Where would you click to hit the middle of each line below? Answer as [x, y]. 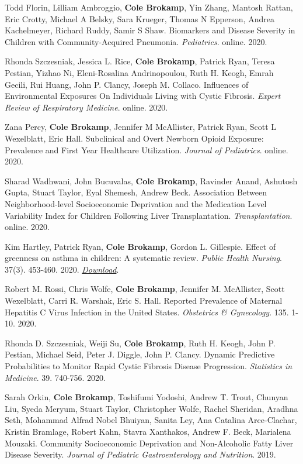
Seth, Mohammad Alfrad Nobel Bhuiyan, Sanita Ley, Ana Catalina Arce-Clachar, [151, 420]
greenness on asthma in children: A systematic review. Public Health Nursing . [143, 258]
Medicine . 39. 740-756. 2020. [55, 377]
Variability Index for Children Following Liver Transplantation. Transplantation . [149, 215]
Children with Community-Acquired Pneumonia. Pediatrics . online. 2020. [136, 41]
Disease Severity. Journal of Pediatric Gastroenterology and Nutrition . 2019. [140, 454]
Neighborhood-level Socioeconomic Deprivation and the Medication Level [136, 203]
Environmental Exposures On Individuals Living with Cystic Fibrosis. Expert [143, 96]
